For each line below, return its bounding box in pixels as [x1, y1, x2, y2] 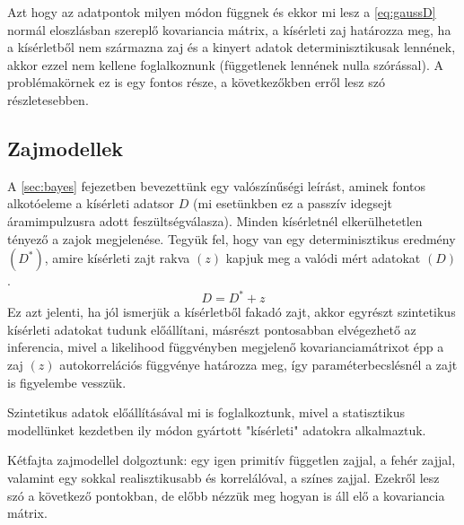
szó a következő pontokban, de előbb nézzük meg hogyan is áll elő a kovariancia [7, 486, 445, 504]
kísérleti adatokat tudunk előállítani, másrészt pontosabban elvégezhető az [7, 319, 416, 338]
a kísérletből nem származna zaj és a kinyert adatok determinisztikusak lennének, [7, 38, 456, 57]
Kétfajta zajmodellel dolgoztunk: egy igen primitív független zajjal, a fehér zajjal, [7, 451, 456, 469]
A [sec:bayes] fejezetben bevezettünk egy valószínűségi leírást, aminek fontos [7, 176, 425, 195]
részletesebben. [7, 90, 89, 109]
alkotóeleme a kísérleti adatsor [7, 194, 175, 213]
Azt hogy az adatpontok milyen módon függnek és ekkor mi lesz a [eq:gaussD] [7, 3, 436, 21]
